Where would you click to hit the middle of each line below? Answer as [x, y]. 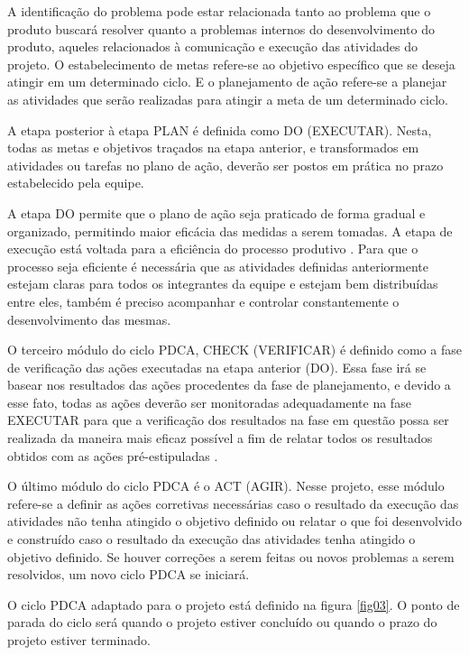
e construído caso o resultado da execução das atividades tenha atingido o [212, 539]
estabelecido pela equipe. [76, 183]
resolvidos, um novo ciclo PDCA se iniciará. [129, 574]
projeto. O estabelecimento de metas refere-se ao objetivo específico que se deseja [231, 64]
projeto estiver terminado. [79, 640]
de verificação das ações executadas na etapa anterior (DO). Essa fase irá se [217, 367]
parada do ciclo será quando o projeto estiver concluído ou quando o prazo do [222, 622]
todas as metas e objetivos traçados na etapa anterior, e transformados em [213, 148]
